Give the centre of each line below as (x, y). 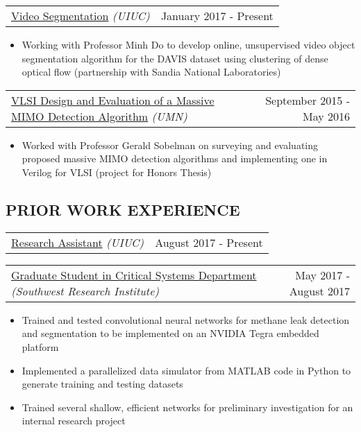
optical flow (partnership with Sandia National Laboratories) (151, 72)
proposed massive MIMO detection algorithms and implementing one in (175, 158)
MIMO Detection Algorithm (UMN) (99, 116)
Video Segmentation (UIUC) (81, 16)
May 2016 (326, 116)
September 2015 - (308, 100)
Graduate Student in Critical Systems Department (134, 275)
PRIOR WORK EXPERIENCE (123, 209)
